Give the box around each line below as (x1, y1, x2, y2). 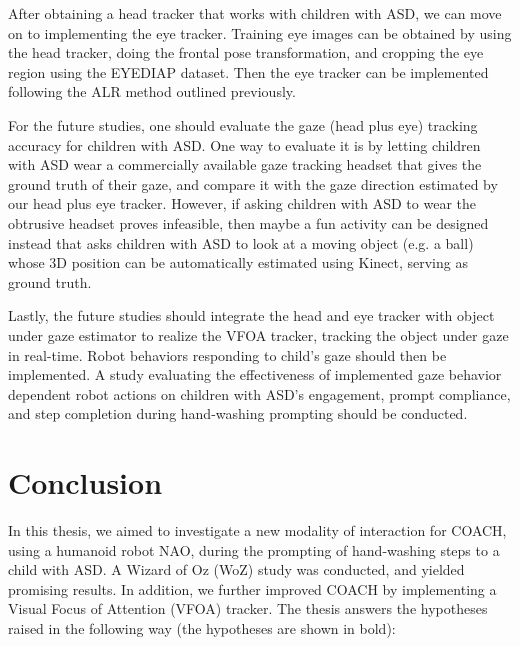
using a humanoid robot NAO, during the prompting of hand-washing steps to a (8, 539, 500, 560)
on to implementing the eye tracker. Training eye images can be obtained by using (8, 22, 512, 43)
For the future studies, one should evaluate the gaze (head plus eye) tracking (8, 114, 478, 135)
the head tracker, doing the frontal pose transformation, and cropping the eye (8, 42, 484, 63)
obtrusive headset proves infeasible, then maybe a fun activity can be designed (8, 212, 489, 233)
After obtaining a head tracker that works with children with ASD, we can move (8, 3, 502, 23)
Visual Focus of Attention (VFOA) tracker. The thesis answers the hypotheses (8, 598, 488, 619)
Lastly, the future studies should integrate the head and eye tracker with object (8, 305, 495, 326)
